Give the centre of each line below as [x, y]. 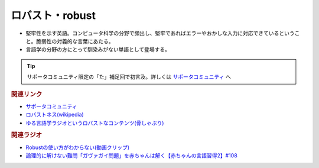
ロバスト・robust [53, 15]
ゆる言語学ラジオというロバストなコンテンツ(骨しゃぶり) [95, 123]
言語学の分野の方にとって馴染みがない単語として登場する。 [98, 50]
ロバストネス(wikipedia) [55, 115]
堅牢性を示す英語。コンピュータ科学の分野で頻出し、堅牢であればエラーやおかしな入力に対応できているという [160, 33]
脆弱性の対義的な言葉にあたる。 [75, 41]
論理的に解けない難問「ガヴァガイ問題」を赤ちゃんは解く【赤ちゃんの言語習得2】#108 [131, 155]
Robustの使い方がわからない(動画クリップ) [78, 147]
